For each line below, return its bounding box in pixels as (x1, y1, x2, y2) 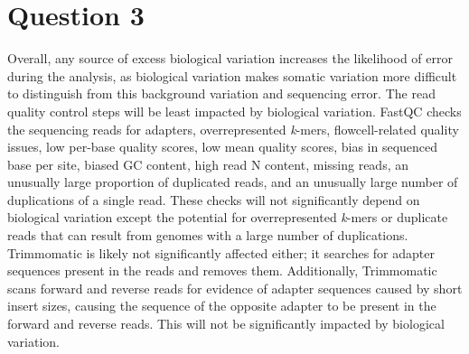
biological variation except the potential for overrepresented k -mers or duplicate (7, 208, 448, 227)
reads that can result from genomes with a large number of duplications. (7, 226, 408, 245)
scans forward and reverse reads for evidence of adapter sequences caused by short (7, 278, 463, 297)
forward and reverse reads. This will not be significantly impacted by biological (7, 314, 445, 333)
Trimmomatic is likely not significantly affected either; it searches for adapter (7, 243, 435, 262)
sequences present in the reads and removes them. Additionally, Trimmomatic (7, 261, 437, 280)
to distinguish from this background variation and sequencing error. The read (7, 84, 436, 103)
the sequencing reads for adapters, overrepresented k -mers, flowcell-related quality (7, 119, 459, 138)
